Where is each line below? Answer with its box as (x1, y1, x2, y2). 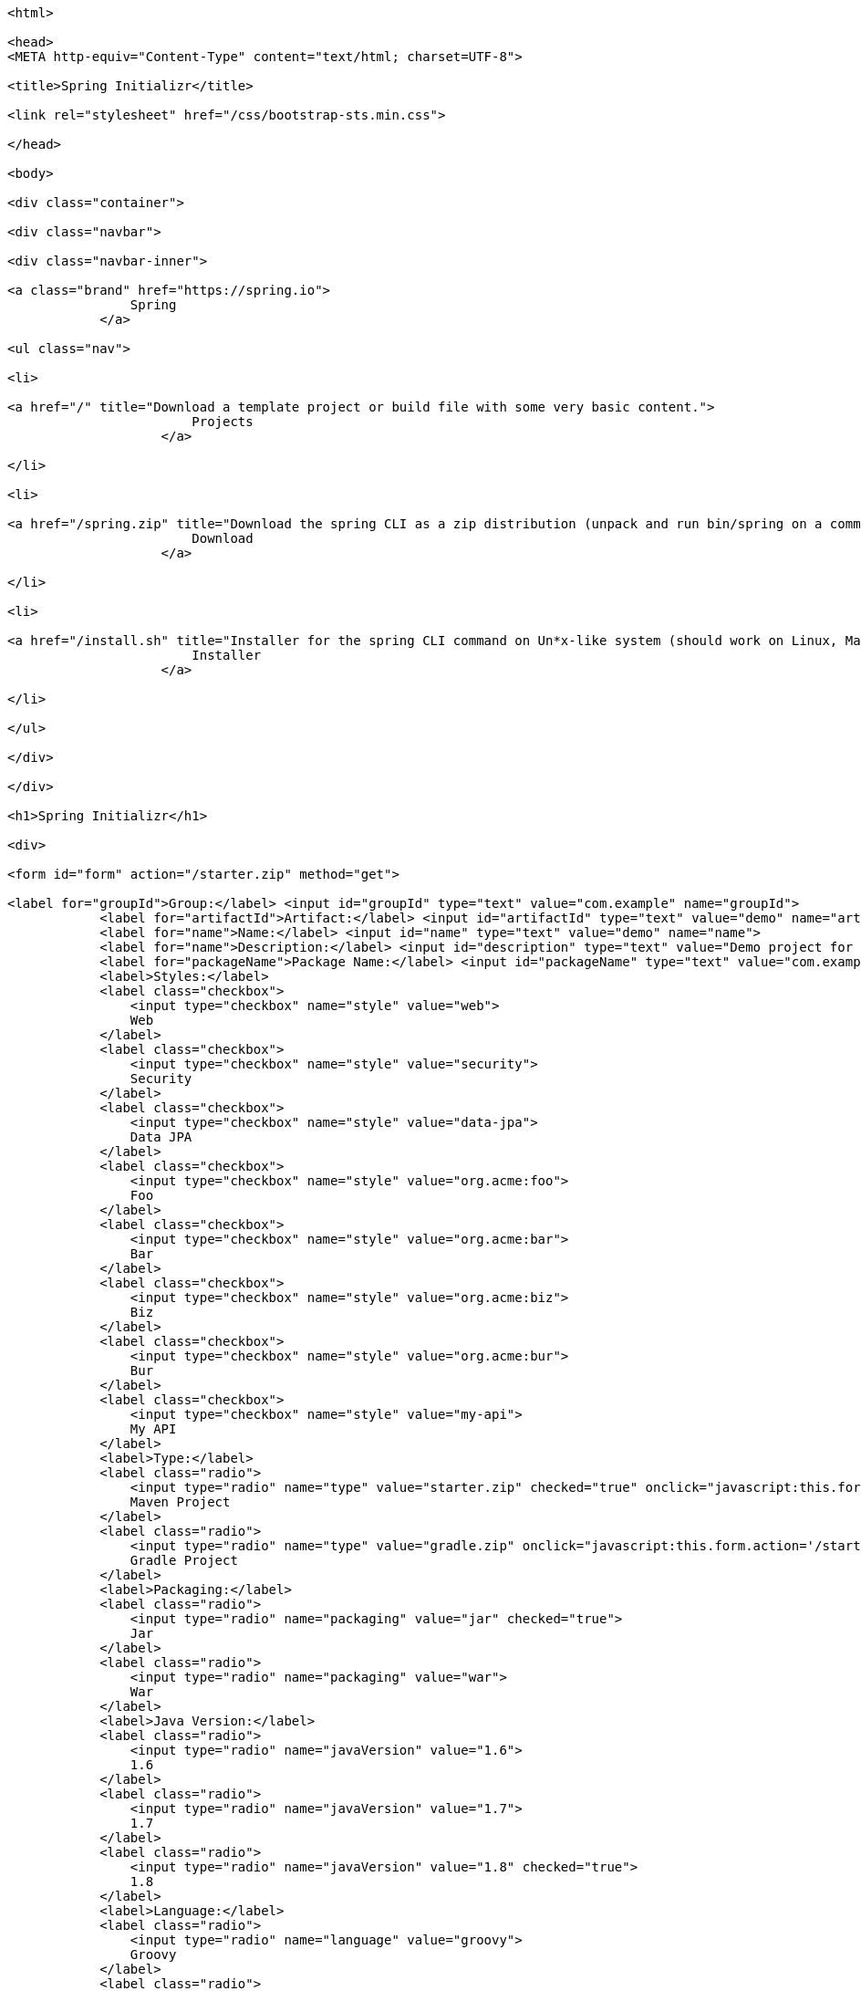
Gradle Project (130, 1553, 238, 1568)
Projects (192, 414, 254, 429)
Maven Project (130, 1495, 231, 1509)
